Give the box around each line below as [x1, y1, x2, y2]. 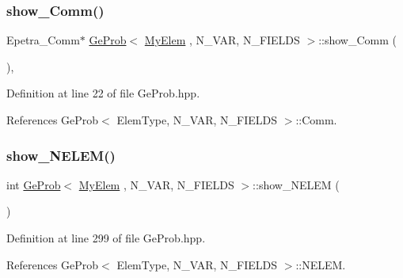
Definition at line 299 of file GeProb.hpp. [6, 230, 206, 246]
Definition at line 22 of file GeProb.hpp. [6, 85, 200, 101]
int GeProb [6, 176, 61, 192]
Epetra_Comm [6, 32, 80, 48]
